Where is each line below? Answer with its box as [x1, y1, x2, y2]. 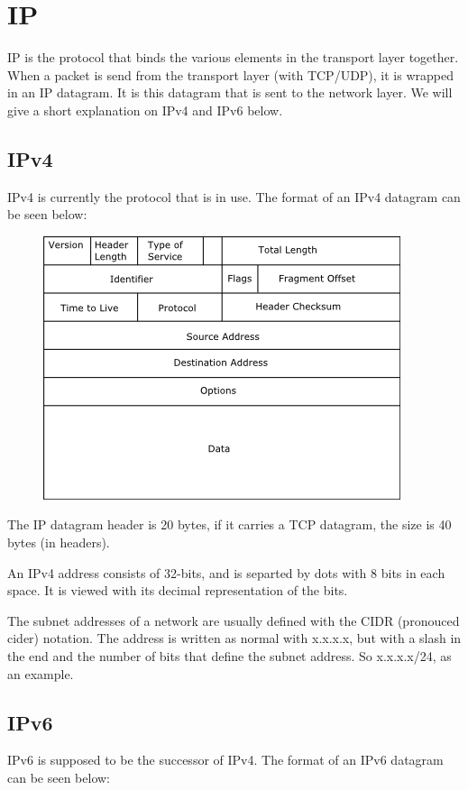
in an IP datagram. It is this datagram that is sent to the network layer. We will [7, 83, 453, 102]
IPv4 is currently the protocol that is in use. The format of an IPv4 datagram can [7, 187, 461, 206]
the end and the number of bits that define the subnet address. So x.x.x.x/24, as [7, 647, 452, 666]
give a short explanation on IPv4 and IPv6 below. [7, 100, 283, 119]
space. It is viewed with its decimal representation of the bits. [7, 581, 348, 600]
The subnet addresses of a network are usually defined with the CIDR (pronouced [7, 611, 460, 629]
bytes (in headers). [7, 533, 110, 552]
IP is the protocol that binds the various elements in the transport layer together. [7, 48, 459, 67]
